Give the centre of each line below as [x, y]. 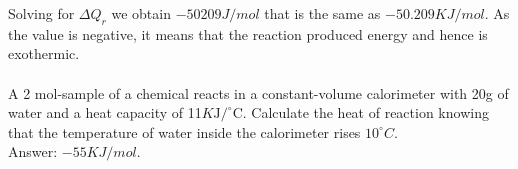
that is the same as [322, 13]
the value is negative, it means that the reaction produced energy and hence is [248, 33]
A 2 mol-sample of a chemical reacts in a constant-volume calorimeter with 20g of [258, 92]
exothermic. [44, 53]
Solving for [41, 13]
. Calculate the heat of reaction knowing [365, 112]
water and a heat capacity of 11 [105, 112]
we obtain [141, 13]
